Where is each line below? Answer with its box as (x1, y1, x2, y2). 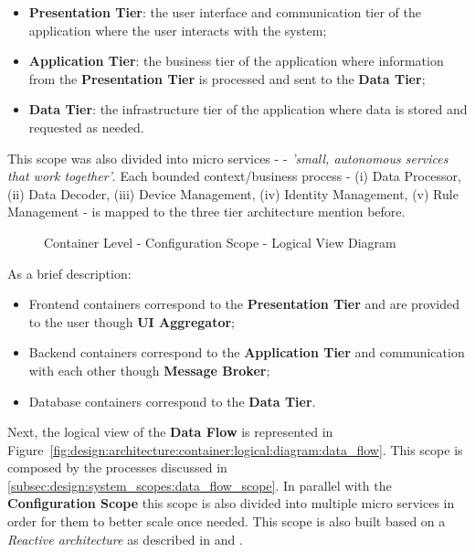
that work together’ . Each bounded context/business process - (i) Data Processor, (7, 166, 461, 186)
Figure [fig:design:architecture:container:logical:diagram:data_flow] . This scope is (7, 440, 463, 459)
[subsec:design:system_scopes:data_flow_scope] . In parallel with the (7, 475, 392, 494)
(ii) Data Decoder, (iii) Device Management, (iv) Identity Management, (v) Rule (7, 184, 459, 203)
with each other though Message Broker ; (28, 360, 270, 379)
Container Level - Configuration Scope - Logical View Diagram (44, 232, 396, 251)
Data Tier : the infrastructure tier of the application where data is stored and (28, 100, 468, 119)
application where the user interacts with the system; (28, 20, 327, 39)
